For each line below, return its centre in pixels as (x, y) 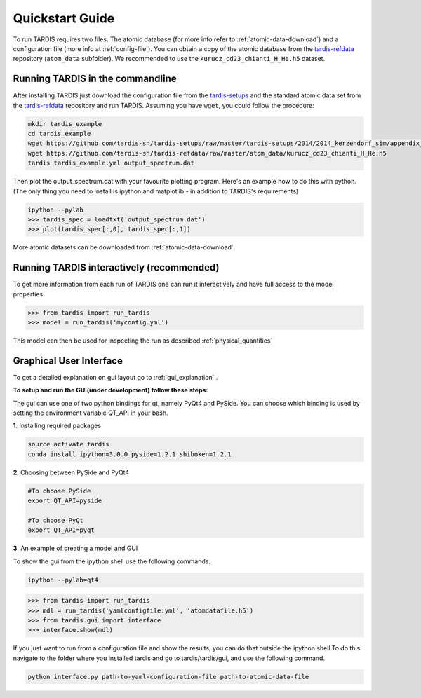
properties (28, 294)
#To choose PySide (59, 491)
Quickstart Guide (64, 18)
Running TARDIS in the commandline (95, 79)
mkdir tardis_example (65, 124)
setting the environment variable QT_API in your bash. (91, 413)
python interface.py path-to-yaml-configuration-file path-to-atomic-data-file (168, 677)
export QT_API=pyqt (61, 530)
